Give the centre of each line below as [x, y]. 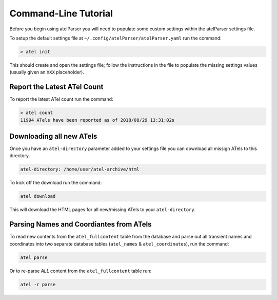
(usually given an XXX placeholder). [47, 72]
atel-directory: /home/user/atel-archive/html [80, 169]
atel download [38, 196]
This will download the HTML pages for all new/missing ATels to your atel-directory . [103, 210]
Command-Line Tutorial [61, 13]
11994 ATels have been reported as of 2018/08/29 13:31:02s [97, 120]
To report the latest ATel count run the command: [61, 99]
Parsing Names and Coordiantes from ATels [81, 224]
